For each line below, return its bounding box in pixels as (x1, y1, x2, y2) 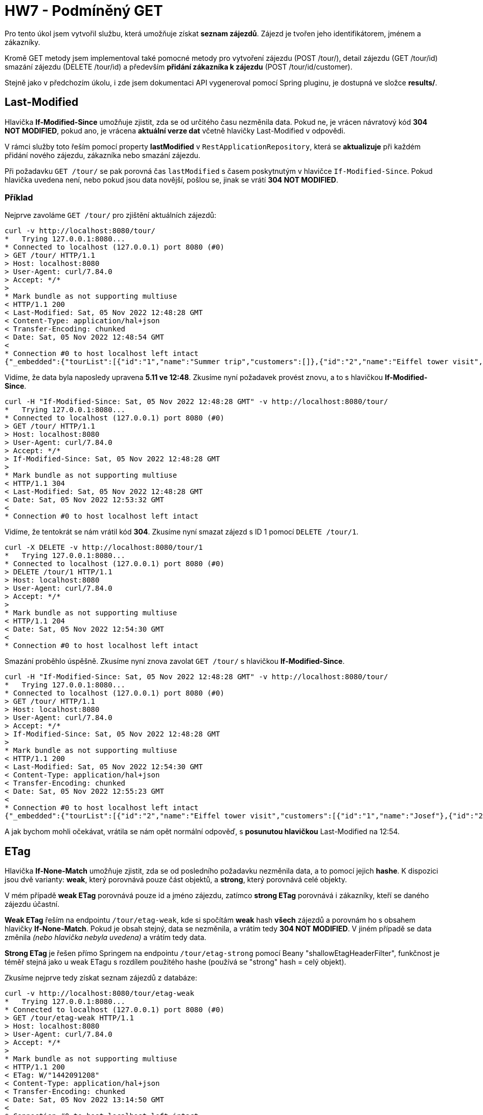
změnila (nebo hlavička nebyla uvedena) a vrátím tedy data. (5, 933, 206, 942)
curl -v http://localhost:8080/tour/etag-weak (5, 989, 194, 998)
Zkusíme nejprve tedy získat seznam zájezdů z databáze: (5, 973, 197, 983)
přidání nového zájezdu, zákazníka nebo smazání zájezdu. (5, 150, 200, 160)
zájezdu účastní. (5, 900, 60, 909)
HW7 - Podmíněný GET (5, 2, 163, 19)
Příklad (5, 192, 33, 203)
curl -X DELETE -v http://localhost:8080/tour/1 (5, 543, 203, 552)
